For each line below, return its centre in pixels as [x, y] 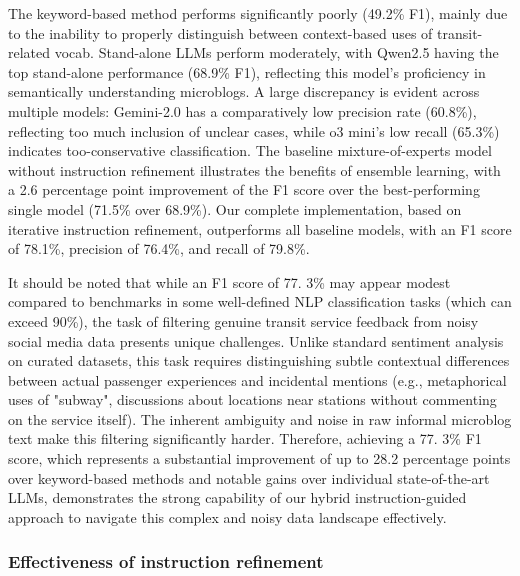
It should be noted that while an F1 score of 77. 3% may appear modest [229, 281]
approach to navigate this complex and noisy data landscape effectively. [227, 516]
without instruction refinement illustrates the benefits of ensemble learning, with [254, 169]
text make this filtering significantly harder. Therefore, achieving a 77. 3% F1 [245, 438]
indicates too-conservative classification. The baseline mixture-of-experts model [250, 150]
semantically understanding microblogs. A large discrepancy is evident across [244, 91]
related [29, 52]
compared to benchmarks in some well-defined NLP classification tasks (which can [260, 301]
